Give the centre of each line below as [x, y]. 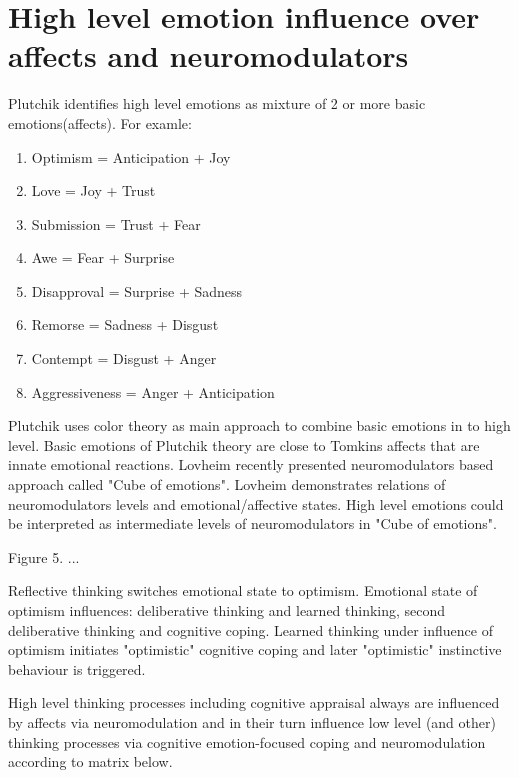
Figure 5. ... [44, 556]
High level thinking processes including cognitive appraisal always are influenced [254, 702]
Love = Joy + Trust [93, 190]
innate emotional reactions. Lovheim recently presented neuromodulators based [251, 464]
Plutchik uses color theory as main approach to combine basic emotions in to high [259, 425]
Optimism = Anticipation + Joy [131, 156]
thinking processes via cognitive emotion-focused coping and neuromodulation [247, 741]
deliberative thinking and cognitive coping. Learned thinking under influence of [250, 629]
